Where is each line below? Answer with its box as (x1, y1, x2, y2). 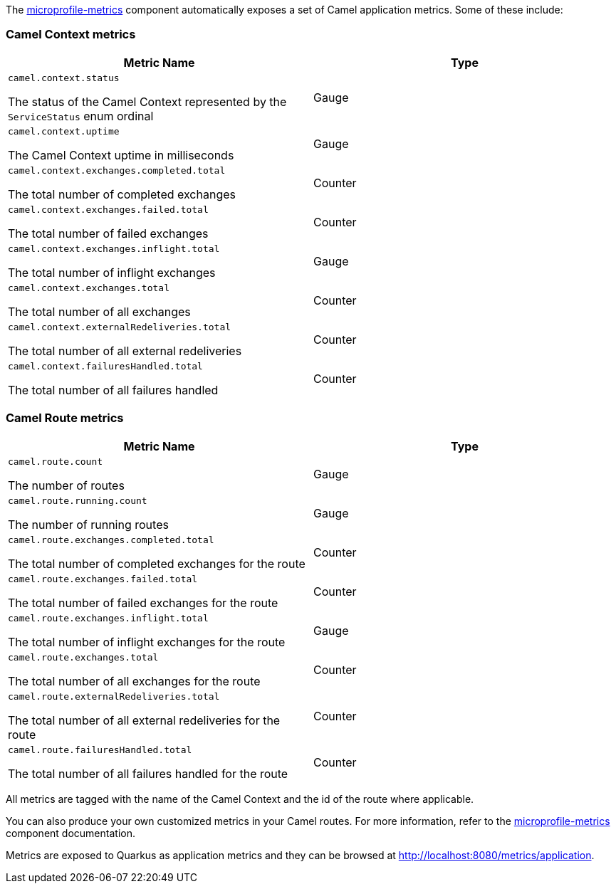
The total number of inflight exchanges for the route (8, 634, 286, 649)
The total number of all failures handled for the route (8, 766, 288, 781)
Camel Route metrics (6, 411, 124, 426)
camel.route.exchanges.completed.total (8, 534, 214, 545)
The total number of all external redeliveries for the (8, 712, 281, 727)
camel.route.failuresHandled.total (8, 744, 192, 755)
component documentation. (6, 826, 135, 839)
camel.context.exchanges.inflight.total (8, 243, 220, 254)
